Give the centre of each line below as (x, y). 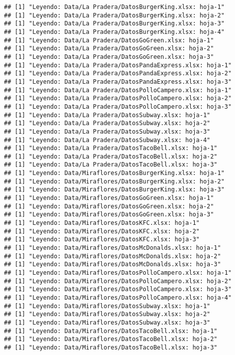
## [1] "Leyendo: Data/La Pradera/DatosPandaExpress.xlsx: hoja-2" (118, 74)
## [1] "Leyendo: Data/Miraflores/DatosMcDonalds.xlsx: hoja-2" (113, 256)
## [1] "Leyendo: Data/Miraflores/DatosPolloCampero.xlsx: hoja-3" (118, 289)
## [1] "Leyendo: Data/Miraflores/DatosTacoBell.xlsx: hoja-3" (111, 347)
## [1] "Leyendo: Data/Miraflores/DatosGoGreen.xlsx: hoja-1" (109, 198)
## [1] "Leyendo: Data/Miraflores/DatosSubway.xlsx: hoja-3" (107, 322)
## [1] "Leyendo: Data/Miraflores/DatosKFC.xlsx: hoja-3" (102, 240)
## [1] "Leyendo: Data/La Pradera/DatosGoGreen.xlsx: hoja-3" (109, 57)
